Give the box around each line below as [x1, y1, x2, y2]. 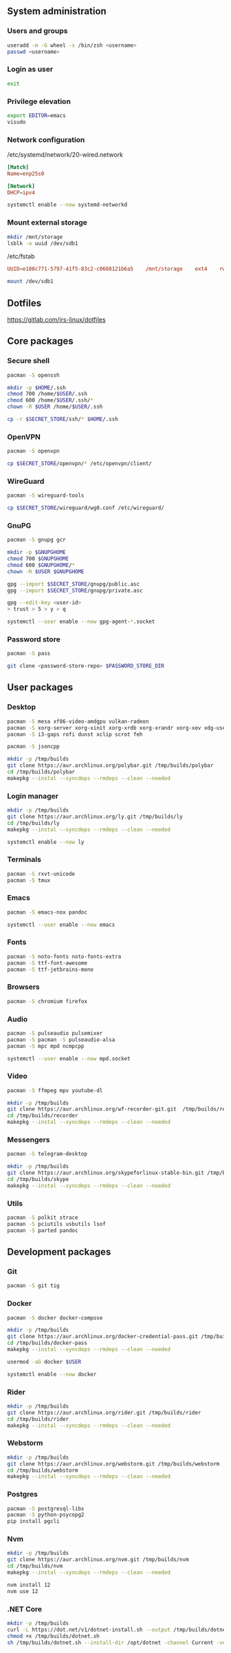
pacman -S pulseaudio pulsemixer [7, 1029, 103, 1036]
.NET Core [7, 1604, 43, 1614]
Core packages [7, 336, 74, 347]
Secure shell [7, 356, 50, 366]
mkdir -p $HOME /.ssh [7, 384, 67, 391]
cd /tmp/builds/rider [7, 1415, 69, 1422]
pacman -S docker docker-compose [7, 1314, 103, 1322]
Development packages [7, 1246, 111, 1258]
